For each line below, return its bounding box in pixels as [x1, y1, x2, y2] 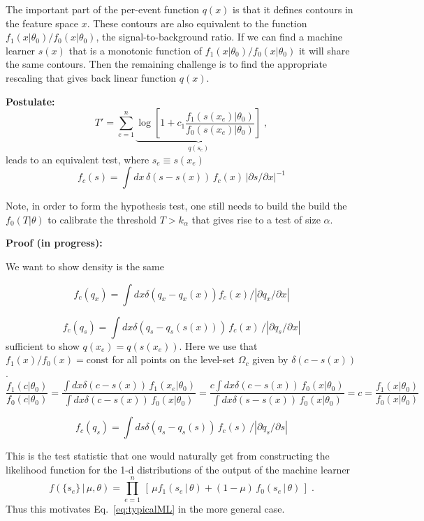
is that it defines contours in [233, 2, 353, 16]
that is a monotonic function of [68, 43, 203, 57]
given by [252, 352, 288, 367]
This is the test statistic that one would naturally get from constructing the [6, 448, 330, 463]
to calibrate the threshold [47, 212, 157, 226]
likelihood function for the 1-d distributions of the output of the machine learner [6, 462, 351, 476]
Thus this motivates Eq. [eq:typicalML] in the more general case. [6, 501, 285, 515]
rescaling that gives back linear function [6, 70, 177, 85]
